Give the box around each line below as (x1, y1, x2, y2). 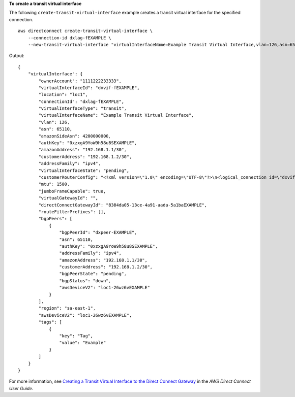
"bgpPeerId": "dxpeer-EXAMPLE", (59, 230, 137, 235)
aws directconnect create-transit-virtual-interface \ (18, 28, 153, 34)
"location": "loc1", (38, 92, 88, 98)
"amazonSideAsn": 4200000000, (38, 133, 112, 139)
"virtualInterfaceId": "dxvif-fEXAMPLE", (38, 85, 140, 91)
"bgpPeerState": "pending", (59, 271, 127, 277)
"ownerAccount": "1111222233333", (38, 78, 122, 84)
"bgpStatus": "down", (59, 278, 112, 283)
